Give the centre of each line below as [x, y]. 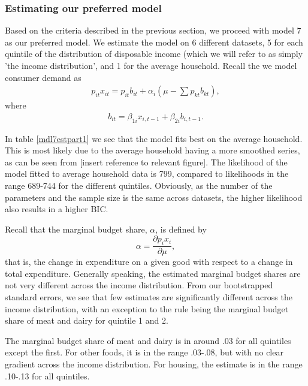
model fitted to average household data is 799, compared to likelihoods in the [147, 174]
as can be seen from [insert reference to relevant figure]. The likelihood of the [146, 162]
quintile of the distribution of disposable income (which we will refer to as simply [154, 54]
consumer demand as [43, 77]
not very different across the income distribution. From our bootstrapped [139, 285]
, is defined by [181, 229]
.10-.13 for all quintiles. [47, 376]
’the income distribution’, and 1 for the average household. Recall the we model [151, 65]
